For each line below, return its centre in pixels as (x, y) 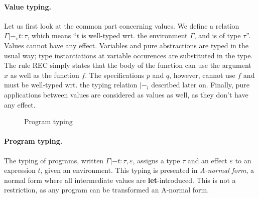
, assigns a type (156, 160)
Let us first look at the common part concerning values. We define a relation (122, 25)
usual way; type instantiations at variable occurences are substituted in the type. (128, 55)
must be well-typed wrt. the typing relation (71, 85)
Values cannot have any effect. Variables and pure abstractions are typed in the (126, 45)
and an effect (207, 160)
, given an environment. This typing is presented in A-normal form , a (147, 170)
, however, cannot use (202, 75)
